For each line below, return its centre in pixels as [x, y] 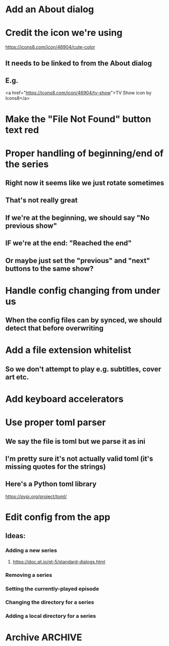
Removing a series [29, 575]
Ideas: [15, 536]
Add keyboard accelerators [65, 399]
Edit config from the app [58, 517]
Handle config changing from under [83, 290]
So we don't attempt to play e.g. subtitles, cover [83, 369]
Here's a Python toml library [51, 484]
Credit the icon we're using [64, 33]
